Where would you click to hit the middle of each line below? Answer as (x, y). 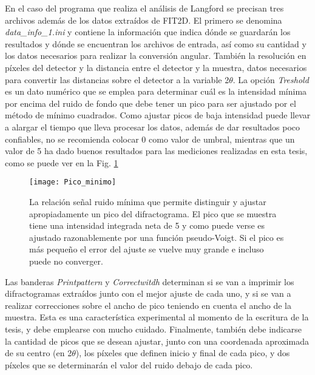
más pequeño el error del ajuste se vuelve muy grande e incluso (147, 249)
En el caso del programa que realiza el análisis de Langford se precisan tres (144, 8)
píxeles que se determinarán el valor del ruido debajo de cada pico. (129, 364)
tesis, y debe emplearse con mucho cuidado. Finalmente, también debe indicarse (153, 329)
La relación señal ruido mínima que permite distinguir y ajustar (148, 201)
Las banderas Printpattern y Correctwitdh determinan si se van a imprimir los (150, 281)
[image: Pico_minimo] (73, 182)
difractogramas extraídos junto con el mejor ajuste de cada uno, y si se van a (148, 293)
